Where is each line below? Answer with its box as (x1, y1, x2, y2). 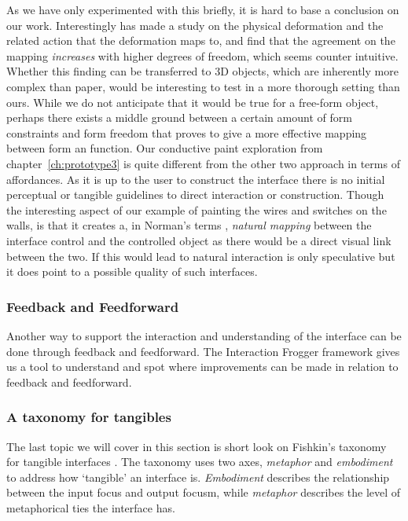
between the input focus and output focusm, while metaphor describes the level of (6, 484, 401, 501)
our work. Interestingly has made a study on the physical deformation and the (6, 17, 384, 33)
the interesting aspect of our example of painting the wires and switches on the (6, 201, 387, 218)
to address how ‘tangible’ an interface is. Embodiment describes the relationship (6, 468, 390, 485)
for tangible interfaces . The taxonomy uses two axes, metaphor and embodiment (6, 453, 393, 470)
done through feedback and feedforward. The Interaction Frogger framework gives (6, 343, 400, 359)
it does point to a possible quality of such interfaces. (6, 263, 258, 280)
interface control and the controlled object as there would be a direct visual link (6, 232, 391, 248)
